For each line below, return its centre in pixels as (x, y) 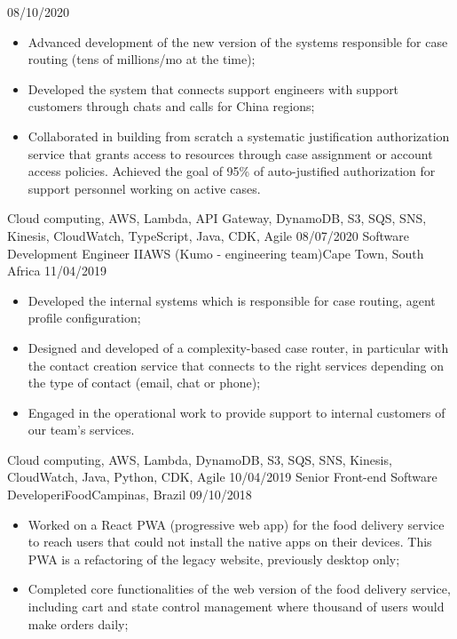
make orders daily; (78, 623)
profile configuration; (84, 318)
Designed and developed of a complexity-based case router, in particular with (238, 347)
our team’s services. (81, 430)
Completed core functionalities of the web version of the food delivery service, (239, 589)
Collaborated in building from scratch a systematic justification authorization (239, 136)
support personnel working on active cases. (144, 188)
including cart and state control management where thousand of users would (236, 607)
